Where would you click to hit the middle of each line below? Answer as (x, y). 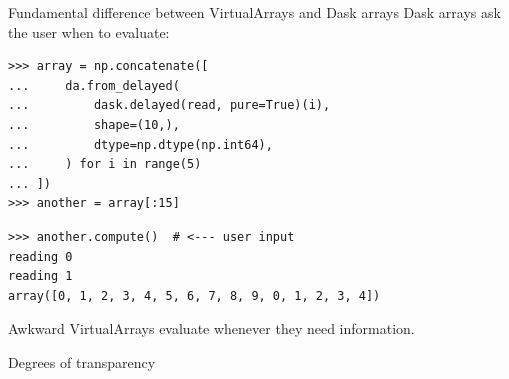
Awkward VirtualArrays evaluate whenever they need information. (211, 328)
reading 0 (40, 256)
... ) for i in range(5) (105, 164)
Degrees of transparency (82, 361)
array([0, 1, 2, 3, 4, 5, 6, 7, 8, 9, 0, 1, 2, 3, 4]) (194, 295)
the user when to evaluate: (89, 31)
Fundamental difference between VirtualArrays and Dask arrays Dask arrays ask (254, 12)
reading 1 (40, 276)
